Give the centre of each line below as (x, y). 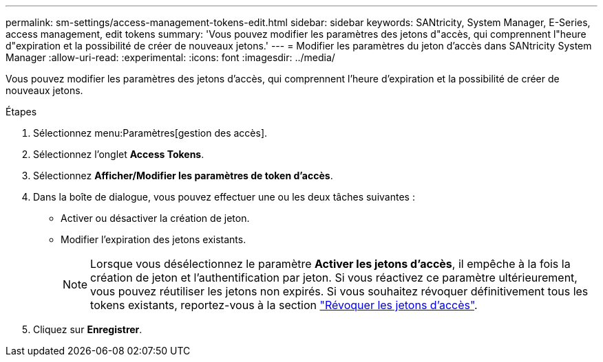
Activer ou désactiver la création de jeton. (155, 218)
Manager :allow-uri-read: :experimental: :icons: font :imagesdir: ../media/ (170, 57)
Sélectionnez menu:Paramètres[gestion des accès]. (150, 133)
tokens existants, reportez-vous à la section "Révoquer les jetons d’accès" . (284, 305)
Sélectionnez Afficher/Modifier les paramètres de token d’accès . (183, 176)
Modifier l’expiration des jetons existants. (154, 239)
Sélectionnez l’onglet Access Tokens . (119, 154)
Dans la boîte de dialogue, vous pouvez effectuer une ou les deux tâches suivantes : (224, 197)
